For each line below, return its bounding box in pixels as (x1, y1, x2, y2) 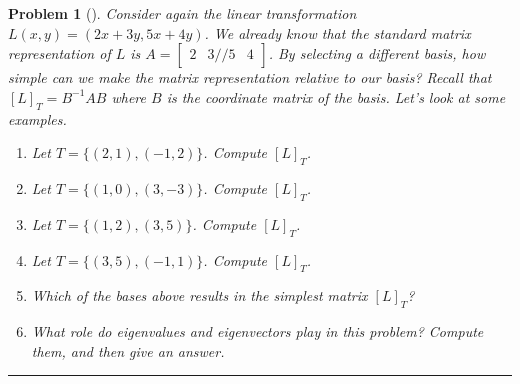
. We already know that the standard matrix (204, 22, 471, 43)
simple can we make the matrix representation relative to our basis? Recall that (8, 67, 492, 88)
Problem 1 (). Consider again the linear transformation (8, 3, 357, 23)
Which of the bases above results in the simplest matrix (31, 285, 368, 306)
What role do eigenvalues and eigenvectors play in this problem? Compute (31, 321, 484, 342)
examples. (8, 108, 67, 129)
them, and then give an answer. (31, 340, 225, 361)
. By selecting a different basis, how (268, 43, 486, 64)
